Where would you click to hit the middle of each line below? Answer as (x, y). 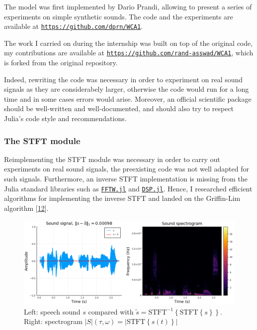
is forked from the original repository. (61, 63)
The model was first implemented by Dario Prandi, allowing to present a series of (128, 6)
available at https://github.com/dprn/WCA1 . (74, 26)
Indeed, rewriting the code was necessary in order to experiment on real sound (124, 79)
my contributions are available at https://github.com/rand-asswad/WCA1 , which (129, 53)
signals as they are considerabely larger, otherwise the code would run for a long (127, 89)
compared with (111, 311)
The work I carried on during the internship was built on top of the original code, (128, 43)
